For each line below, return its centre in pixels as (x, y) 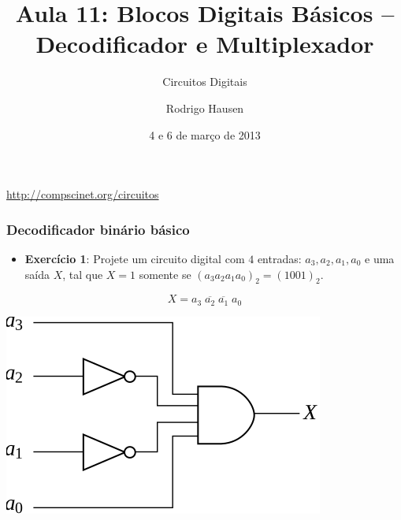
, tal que (83, 274)
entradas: (279, 258)
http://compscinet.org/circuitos (83, 194)
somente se (165, 274)
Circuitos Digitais (205, 82)
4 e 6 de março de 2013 (205, 134)
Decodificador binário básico (98, 229)
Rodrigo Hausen (205, 108)
